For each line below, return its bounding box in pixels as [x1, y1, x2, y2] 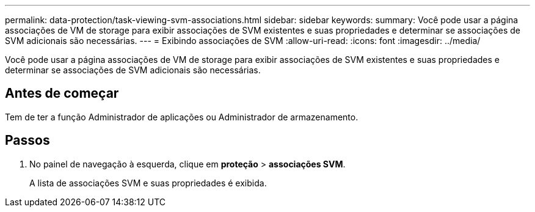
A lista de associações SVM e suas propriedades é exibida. [29, 177, 267, 188]
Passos [5, 133, 50, 148]
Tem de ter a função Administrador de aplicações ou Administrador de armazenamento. [5, 111, 358, 122]
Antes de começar [5, 86, 119, 101]
